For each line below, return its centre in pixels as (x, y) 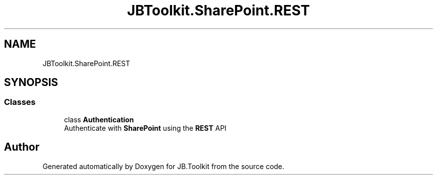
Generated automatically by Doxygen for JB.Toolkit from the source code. (163, 166)
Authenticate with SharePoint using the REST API (145, 128)
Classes (20, 102)
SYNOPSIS (31, 83)
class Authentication (99, 119)
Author (22, 147)
